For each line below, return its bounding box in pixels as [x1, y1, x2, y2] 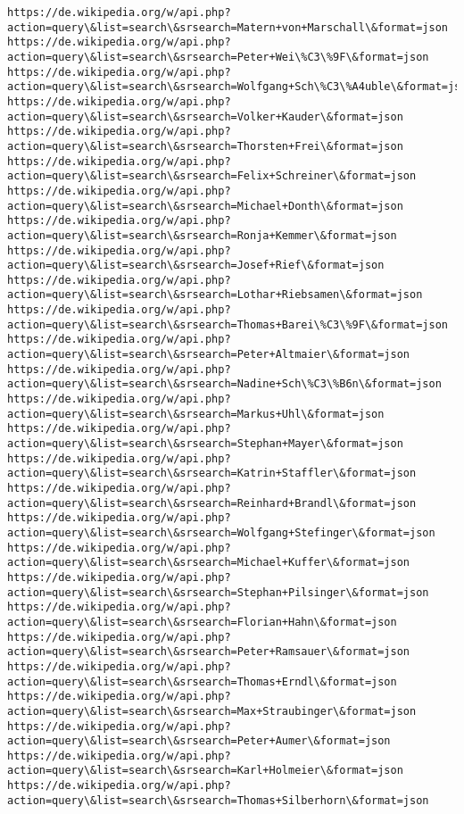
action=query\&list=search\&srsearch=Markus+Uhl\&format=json [7, 407, 385, 420]
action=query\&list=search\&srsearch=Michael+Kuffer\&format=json [7, 556, 410, 569]
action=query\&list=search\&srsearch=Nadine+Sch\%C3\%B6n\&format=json [7, 378, 442, 391]
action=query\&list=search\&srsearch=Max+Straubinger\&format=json [7, 704, 417, 718]
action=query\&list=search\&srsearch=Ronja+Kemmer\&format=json [7, 228, 397, 242]
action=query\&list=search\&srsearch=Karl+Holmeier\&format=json [7, 764, 403, 777]
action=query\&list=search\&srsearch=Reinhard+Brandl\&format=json [7, 496, 417, 510]
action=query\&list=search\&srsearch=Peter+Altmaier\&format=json [7, 348, 410, 361]
